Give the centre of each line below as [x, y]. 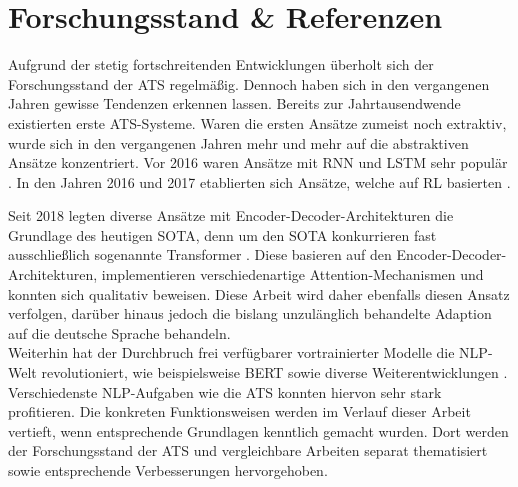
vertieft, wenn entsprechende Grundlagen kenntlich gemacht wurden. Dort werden [258, 430]
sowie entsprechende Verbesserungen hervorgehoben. [168, 470]
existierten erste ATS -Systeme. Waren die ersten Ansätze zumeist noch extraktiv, [257, 122]
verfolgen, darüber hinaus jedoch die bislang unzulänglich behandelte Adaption [250, 313]
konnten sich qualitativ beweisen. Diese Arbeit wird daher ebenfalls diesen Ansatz [259, 293]
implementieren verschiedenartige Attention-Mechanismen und [292, 274]
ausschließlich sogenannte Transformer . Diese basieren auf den [200, 254]
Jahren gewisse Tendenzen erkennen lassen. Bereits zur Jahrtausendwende [234, 103]
